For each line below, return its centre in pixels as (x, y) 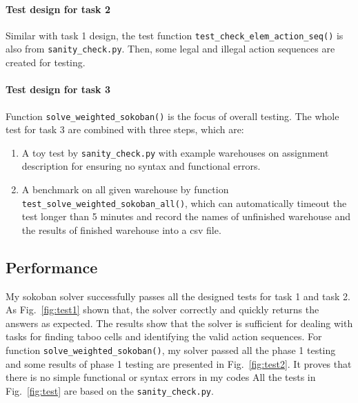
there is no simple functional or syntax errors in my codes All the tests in (161, 377)
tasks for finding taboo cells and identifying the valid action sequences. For (164, 336)
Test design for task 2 (58, 9)
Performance (52, 267)
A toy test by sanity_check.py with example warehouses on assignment (175, 152)
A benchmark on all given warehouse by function (125, 189)
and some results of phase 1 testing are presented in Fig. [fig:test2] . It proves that (179, 363)
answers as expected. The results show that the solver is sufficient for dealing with (179, 323)
